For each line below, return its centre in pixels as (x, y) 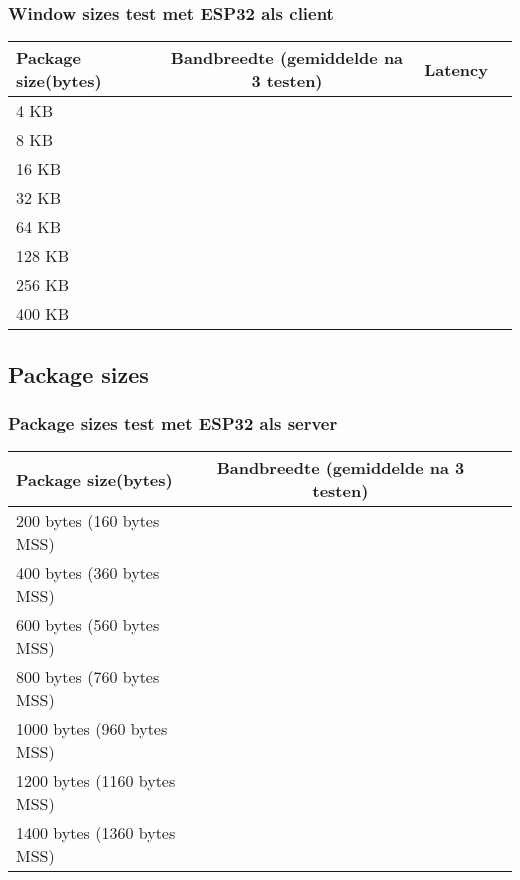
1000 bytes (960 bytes (92, 729)
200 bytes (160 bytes (88, 521)
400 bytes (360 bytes (88, 573)
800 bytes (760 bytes (88, 677)
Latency (456, 69)
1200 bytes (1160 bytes (96, 781)
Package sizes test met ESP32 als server (173, 422)
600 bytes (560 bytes (88, 625)
